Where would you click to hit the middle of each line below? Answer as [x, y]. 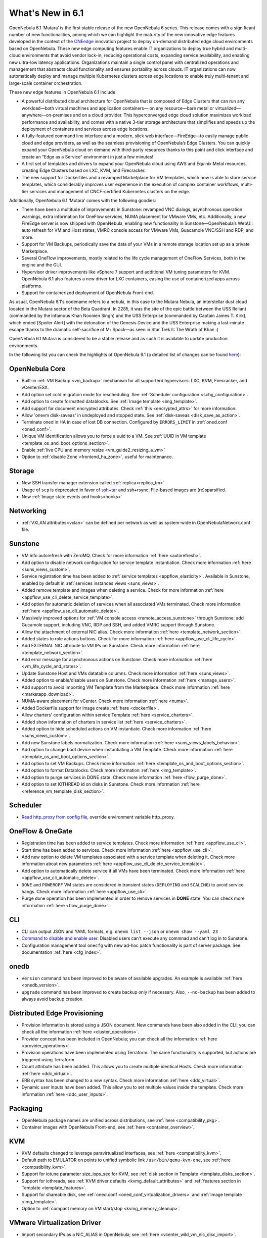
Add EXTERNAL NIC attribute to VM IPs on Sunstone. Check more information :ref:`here [111, 646]
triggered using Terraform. [48, 1059]
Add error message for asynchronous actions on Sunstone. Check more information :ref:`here [117, 660]
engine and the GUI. [42, 265]
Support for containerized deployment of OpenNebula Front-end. [88, 293]
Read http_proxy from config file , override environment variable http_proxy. [98, 817]
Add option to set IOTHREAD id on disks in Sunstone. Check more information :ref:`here [111, 784]
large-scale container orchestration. [46, 83]
